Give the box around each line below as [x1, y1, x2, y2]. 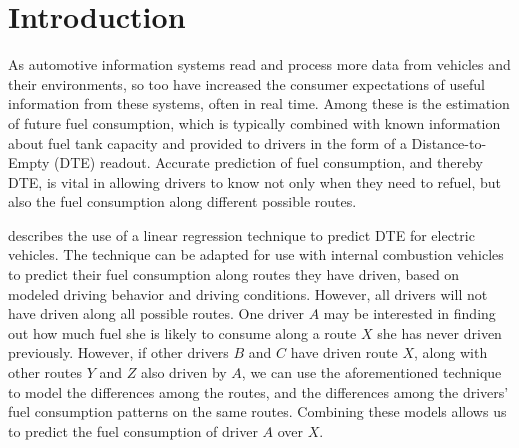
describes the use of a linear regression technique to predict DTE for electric [8, 224, 475, 245]
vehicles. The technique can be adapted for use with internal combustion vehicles [8, 244, 504, 265]
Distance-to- [411, 132, 487, 153]
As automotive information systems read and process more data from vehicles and [8, 54, 511, 75]
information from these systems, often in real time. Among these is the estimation [8, 93, 510, 114]
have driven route [290, 342, 398, 363]
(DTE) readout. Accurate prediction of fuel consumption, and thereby [54, 152, 483, 173]
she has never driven [377, 322, 502, 343]
